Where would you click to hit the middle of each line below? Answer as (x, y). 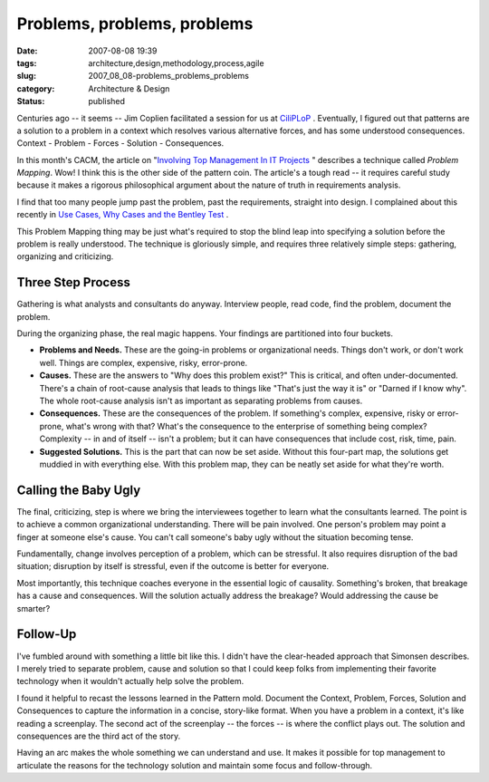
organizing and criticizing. (65, 256)
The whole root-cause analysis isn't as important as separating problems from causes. (201, 401)
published (107, 101)
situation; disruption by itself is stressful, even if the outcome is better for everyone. (173, 566)
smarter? (34, 608)
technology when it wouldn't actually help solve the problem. (130, 681)
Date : (27, 51)
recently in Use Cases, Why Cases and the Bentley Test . (123, 215)
